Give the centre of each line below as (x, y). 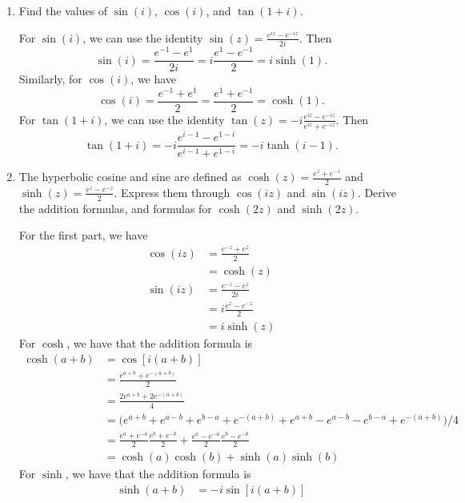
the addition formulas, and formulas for (115, 208)
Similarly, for (50, 79)
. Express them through (172, 192)
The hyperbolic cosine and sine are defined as (130, 177)
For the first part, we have (83, 235)
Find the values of (63, 10)
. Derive (377, 192)
